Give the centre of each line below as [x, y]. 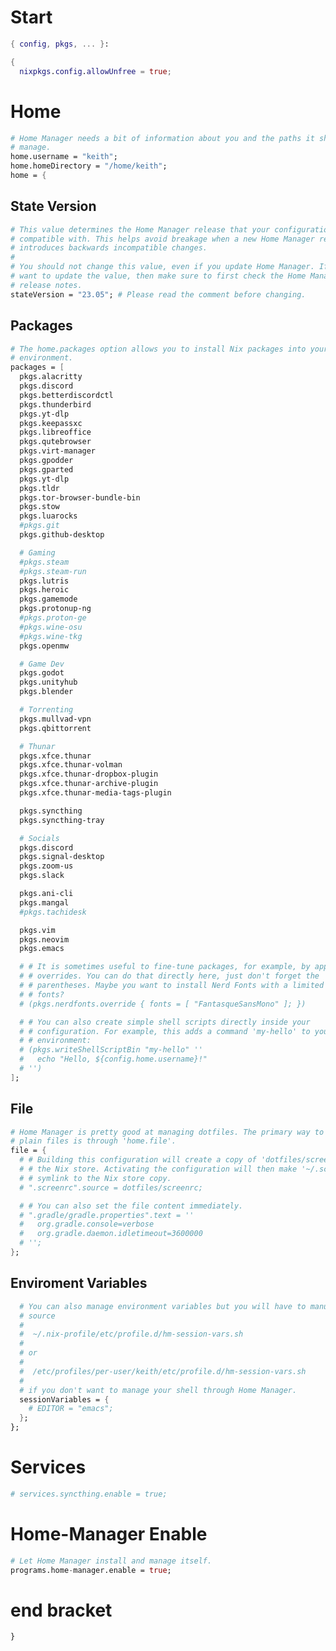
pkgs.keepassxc [51, 423]
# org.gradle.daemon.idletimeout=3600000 [111, 1234]
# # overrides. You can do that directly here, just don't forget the [169, 976]
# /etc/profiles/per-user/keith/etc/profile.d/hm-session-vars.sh [163, 1371]
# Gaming [37, 552]
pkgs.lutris [44, 581]
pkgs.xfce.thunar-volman [71, 765]
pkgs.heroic [44, 590]
